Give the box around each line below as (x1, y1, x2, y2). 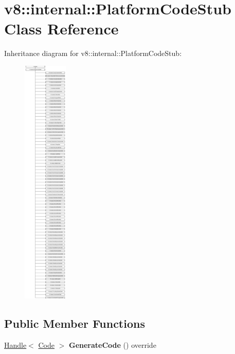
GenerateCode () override (69, 340, 156, 350)
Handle (4, 340, 27, 350)
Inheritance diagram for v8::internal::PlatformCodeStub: (4, 48, 182, 59)
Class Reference (4, 18, 119, 39)
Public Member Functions (4, 315, 145, 331)
